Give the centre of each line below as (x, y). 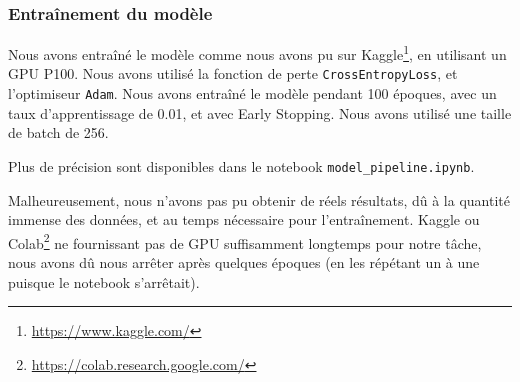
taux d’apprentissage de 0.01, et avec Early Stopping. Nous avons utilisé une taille (260, 112)
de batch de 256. (58, 132)
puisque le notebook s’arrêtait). (104, 281)
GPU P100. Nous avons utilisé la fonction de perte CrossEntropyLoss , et (233, 73)
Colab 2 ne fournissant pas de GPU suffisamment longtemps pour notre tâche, (245, 241)
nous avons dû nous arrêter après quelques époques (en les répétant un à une (244, 262)
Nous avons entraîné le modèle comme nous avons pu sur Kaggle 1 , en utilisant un (257, 52)
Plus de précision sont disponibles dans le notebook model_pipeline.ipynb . (241, 165)
